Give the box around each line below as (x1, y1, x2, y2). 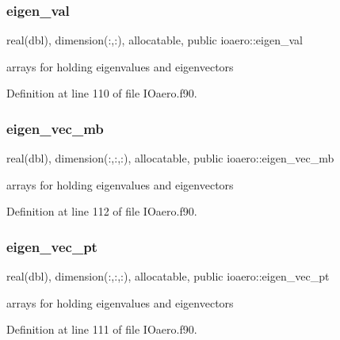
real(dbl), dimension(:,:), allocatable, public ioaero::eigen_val (6, 32, 303, 48)
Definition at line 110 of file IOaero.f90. (6, 85, 197, 101)
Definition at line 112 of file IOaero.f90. (6, 203, 197, 220)
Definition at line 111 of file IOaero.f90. (6, 321, 197, 338)
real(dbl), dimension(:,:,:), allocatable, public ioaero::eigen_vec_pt (6, 268, 330, 285)
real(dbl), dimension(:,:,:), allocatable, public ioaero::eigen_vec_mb (6, 150, 334, 166)
